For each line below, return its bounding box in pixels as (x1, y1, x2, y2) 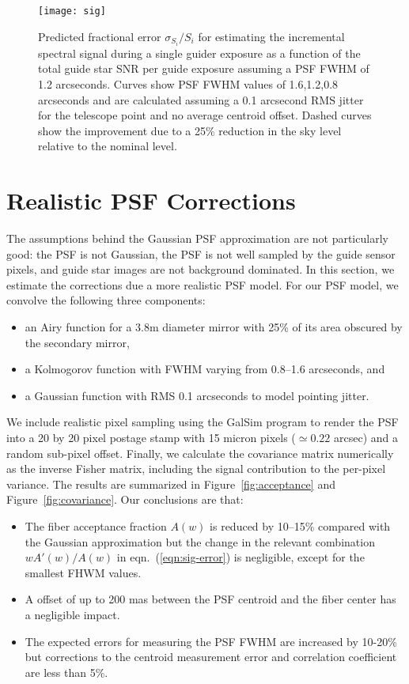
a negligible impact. (25, 606, 120, 622)
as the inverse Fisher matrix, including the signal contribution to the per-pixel (6, 460, 386, 477)
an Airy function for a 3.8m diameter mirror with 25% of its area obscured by (25, 319, 403, 334)
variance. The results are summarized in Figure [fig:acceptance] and (6, 475, 335, 492)
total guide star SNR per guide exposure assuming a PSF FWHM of (38, 60, 369, 77)
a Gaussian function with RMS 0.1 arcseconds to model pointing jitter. (25, 387, 369, 403)
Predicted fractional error (38, 28, 161, 44)
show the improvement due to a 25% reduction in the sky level (38, 122, 342, 138)
